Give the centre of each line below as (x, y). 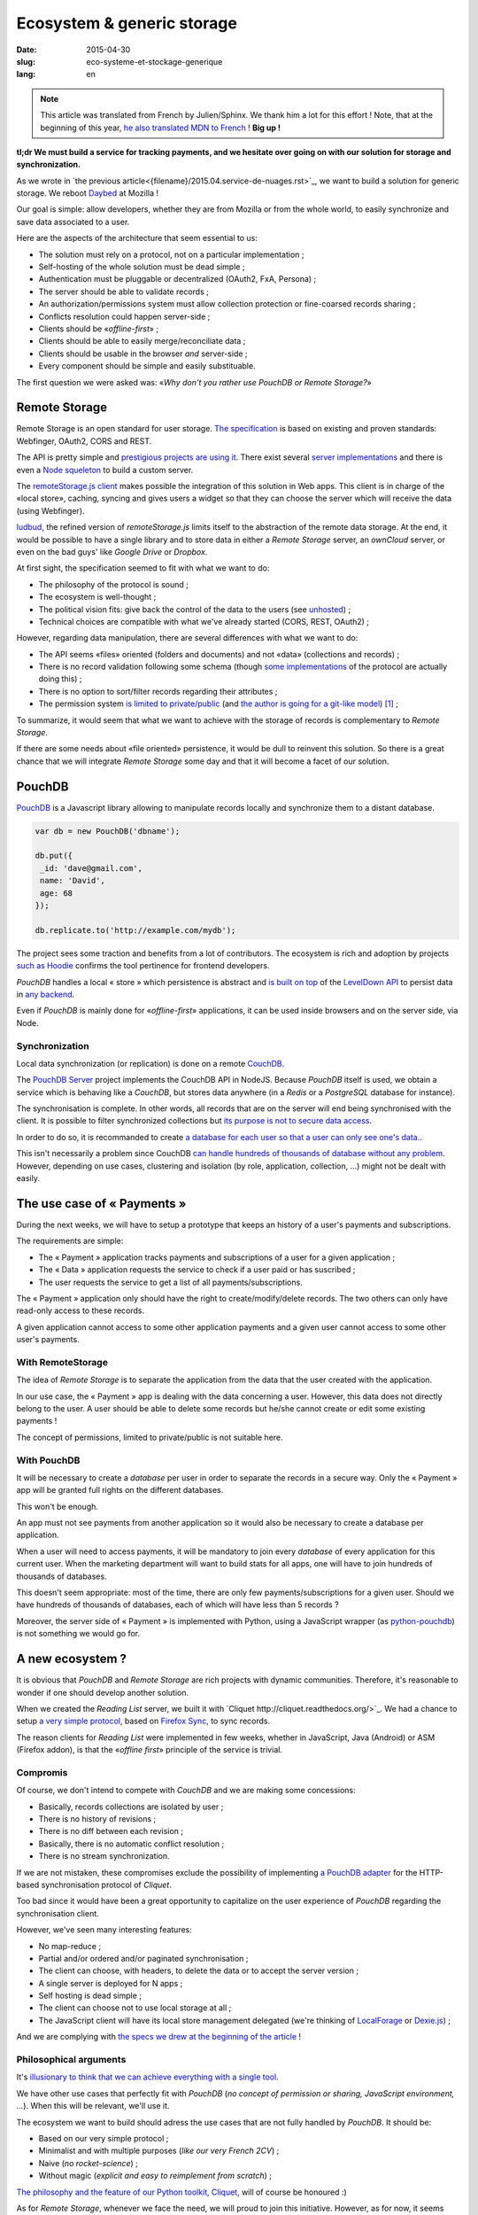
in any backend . (46, 994)
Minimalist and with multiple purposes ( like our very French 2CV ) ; (159, 2151)
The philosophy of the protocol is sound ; (114, 584)
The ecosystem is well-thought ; (97, 597)
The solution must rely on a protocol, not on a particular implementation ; (171, 254)
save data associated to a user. (73, 221)
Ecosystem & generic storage (127, 23)
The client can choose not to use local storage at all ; (135, 2008)
